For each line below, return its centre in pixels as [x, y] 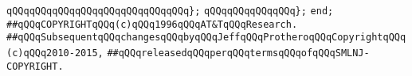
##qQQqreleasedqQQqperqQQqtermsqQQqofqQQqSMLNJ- [238, 53]
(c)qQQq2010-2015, [55, 53]
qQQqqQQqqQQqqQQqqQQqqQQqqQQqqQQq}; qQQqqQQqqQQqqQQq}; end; [170, 11]
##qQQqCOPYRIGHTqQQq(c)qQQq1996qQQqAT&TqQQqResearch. [152, 24]
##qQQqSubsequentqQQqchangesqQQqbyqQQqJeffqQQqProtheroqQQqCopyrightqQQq [206, 38]
